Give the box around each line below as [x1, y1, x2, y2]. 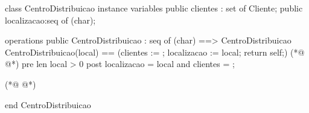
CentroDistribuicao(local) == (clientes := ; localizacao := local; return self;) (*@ [5, 45, 305, 58]
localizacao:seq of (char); [5, 13, 96, 26]
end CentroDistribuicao [5, 98, 91, 111]
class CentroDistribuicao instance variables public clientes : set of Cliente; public [5, 2, 303, 14]
